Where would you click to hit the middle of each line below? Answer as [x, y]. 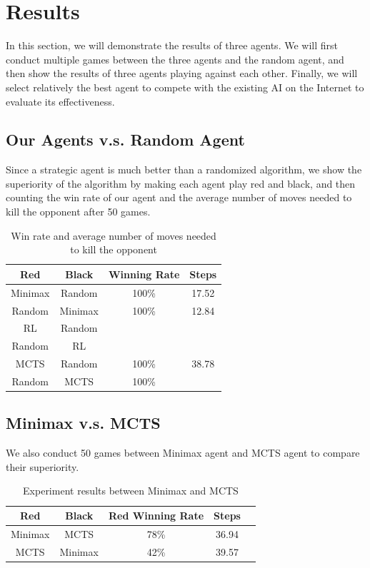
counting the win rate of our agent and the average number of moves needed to [179, 197]
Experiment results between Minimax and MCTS [131, 491]
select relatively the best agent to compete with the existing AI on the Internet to [185, 87]
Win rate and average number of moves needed [114, 235]
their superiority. [42, 466]
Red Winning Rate [156, 515]
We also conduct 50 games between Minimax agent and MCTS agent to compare [183, 453]
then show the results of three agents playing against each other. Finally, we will [182, 73]
